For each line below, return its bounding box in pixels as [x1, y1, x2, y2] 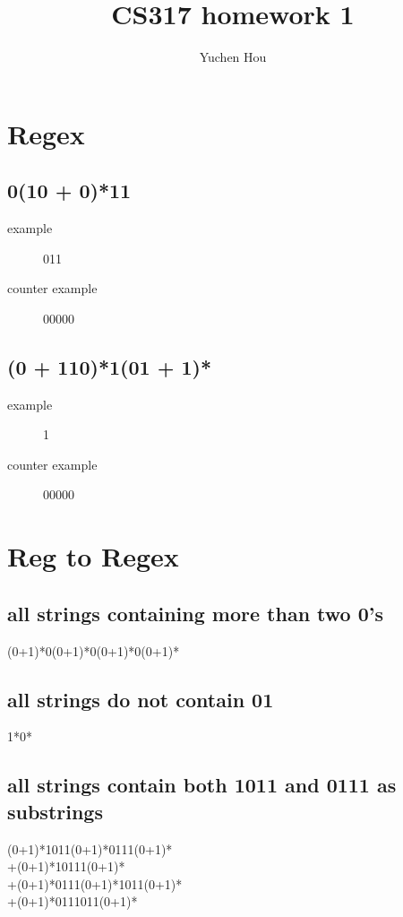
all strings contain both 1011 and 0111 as [7, 771, 397, 799]
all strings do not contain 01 [7, 685, 274, 713]
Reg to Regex [7, 538, 179, 575]
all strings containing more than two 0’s [7, 599, 384, 627]
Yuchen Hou [199, 48, 267, 66]
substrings [7, 797, 103, 825]
